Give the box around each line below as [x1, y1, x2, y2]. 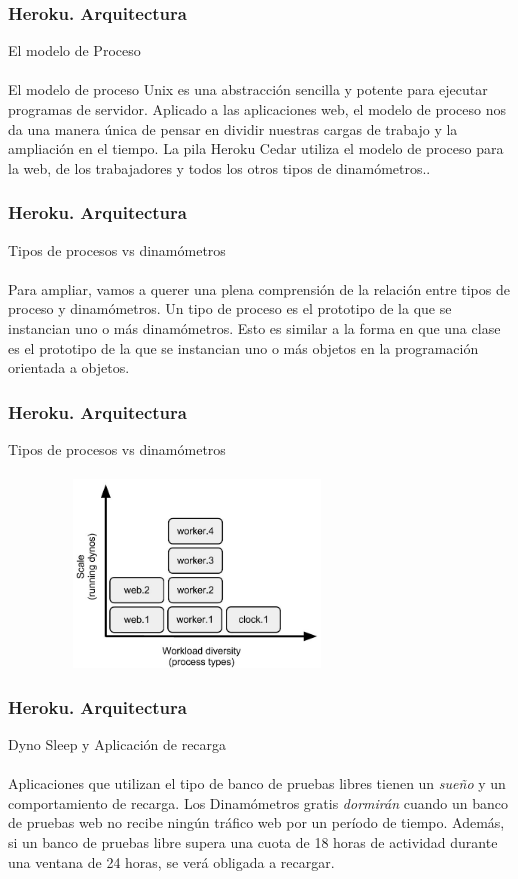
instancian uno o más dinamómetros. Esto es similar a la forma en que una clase [8, 317, 501, 338]
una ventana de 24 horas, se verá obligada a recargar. [8, 851, 335, 872]
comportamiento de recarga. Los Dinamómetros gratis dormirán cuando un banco [8, 792, 508, 813]
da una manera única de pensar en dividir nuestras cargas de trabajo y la [8, 118, 458, 139]
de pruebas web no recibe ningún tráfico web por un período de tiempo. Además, [8, 812, 505, 833]
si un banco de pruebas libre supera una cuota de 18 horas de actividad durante [8, 831, 498, 852]
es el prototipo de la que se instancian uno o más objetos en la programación [8, 337, 479, 358]
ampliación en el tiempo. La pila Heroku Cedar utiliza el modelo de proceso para [8, 138, 504, 159]
